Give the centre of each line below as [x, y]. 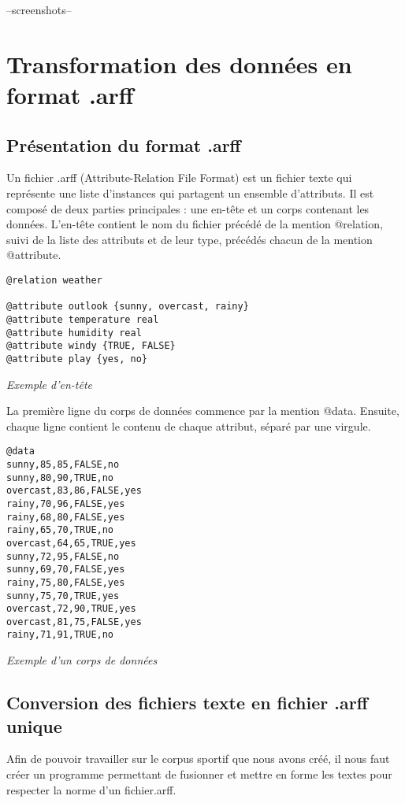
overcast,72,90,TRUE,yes [71, 609]
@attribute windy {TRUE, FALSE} [91, 346]
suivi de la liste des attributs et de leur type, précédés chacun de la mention [189, 239]
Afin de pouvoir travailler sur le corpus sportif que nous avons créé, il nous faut [198, 759]
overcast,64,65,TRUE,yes [71, 543]
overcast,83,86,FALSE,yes [74, 491]
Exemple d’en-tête [50, 384]
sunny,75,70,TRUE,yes [63, 596]
